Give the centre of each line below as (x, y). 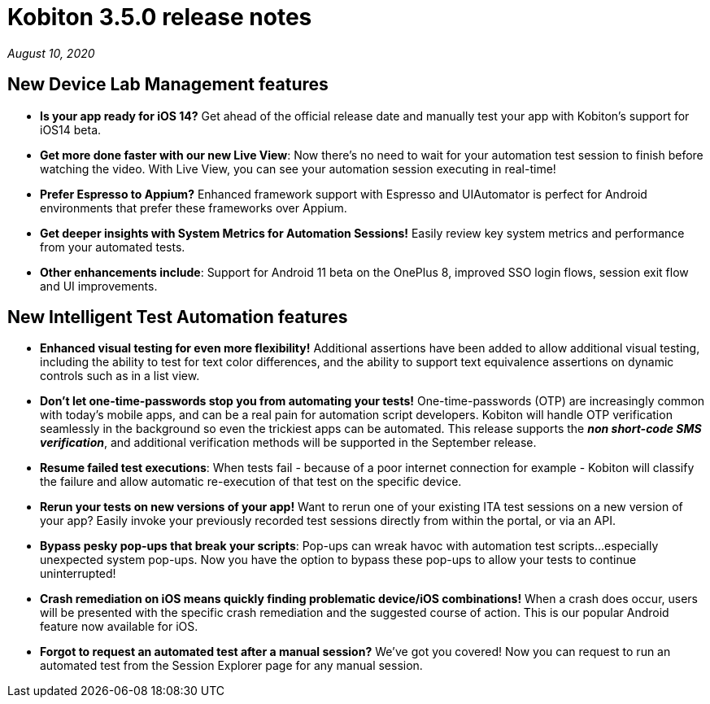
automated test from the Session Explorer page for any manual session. (231, 666)
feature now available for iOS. (119, 627)
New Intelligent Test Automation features (178, 317)
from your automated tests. (113, 247)
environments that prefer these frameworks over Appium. (194, 208)
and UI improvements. (99, 286)
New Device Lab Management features (168, 85)
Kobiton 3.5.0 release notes (160, 17)
